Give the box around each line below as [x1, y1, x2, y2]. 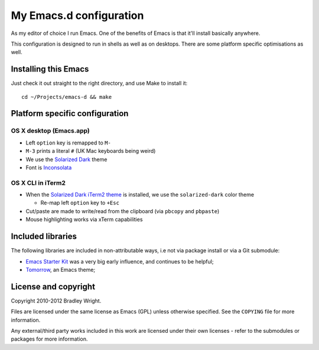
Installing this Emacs [11, 64, 89, 74]
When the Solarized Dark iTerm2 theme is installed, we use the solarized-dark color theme [25, 191, 254, 198]
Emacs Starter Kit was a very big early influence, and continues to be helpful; [25, 258, 214, 265]
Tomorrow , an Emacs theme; [25, 266, 96, 273]
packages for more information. [11, 335, 88, 343]
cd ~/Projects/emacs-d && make [21, 94, 112, 100]
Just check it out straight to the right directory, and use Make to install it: [11, 80, 188, 87]
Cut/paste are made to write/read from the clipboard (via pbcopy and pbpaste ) [25, 207, 220, 214]
